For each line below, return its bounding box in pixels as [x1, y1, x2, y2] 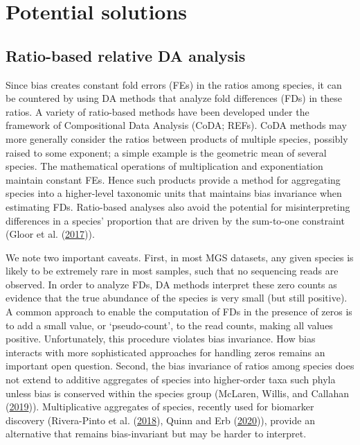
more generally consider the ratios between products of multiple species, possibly [6, 131, 348, 146]
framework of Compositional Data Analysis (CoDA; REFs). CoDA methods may [6, 118, 347, 132]
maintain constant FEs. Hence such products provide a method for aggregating [6, 172, 341, 186]
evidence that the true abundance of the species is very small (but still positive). [6, 290, 348, 305]
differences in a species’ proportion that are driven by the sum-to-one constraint [6, 213, 345, 227]
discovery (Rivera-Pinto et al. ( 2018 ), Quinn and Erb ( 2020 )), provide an [6, 412, 315, 427]
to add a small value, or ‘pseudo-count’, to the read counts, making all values [6, 317, 333, 332]
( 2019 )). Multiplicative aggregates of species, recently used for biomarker [6, 399, 314, 414]
